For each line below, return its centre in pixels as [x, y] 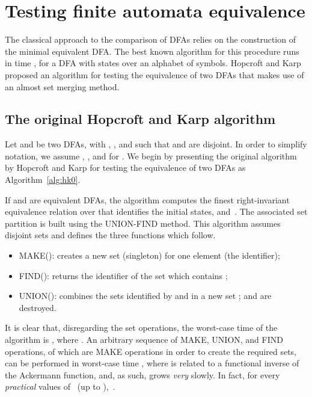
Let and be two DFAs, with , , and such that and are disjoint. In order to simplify [156, 144]
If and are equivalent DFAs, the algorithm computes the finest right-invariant [147, 199]
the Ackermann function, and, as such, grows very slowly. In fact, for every [142, 374]
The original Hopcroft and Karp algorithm [140, 119]
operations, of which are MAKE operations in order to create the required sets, [151, 351]
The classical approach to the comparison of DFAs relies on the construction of [150, 39]
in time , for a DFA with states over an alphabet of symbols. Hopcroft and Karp [153, 63]
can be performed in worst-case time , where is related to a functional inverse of [152, 363]
